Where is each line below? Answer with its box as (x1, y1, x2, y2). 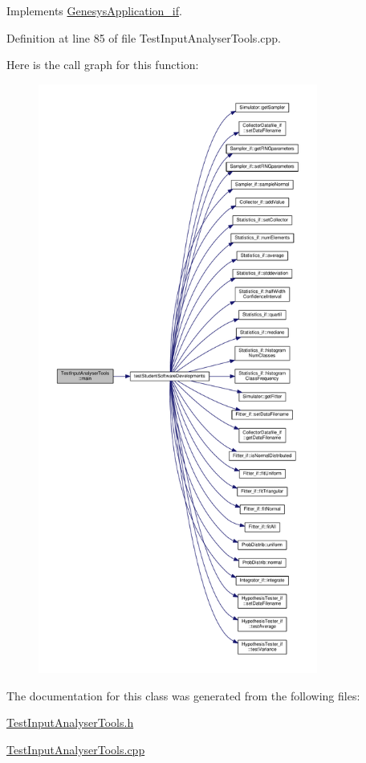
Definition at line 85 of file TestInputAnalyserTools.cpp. (6, 29, 281, 46)
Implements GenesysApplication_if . (6, 2, 182, 18)
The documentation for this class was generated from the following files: (6, 687, 360, 704)
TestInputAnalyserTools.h (6, 714, 134, 731)
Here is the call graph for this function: (6, 56, 199, 73)
